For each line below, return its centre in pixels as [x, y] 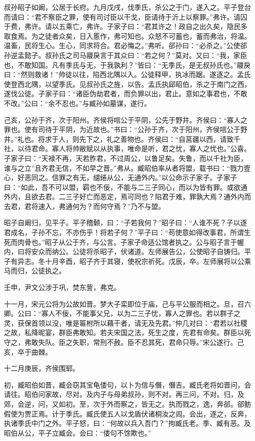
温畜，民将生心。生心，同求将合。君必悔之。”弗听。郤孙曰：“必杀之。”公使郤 [126, 45]
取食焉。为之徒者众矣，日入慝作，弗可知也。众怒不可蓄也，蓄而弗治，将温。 [127, 36]
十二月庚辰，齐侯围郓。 [42, 368]
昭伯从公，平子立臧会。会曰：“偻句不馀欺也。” [78, 432]
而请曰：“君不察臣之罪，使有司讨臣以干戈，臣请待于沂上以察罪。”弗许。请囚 [126, 16]
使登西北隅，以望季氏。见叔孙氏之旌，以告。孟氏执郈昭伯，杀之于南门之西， [127, 84]
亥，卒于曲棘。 [28, 351]
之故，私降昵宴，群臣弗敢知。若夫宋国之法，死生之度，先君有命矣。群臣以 [124, 332]
